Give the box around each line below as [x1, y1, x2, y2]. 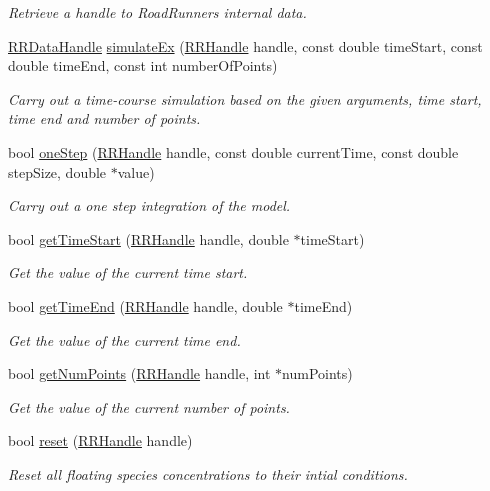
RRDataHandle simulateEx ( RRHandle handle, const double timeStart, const [8, 35, 483, 56]
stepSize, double [8, 161, 107, 182]
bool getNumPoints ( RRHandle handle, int [8, 363, 271, 384]
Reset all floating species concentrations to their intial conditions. [8, 463, 408, 484]
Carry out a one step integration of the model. [8, 195, 291, 216]
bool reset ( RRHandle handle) [8, 430, 193, 451]
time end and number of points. [8, 108, 201, 129]
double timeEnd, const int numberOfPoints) [8, 55, 278, 76]
